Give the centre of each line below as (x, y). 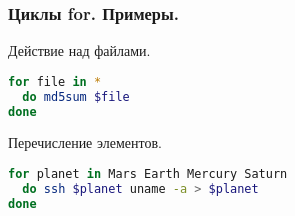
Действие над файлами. (79, 50)
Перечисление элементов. (85, 142)
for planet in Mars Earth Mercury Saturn (148, 174)
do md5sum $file (76, 96)
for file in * (55, 81)
